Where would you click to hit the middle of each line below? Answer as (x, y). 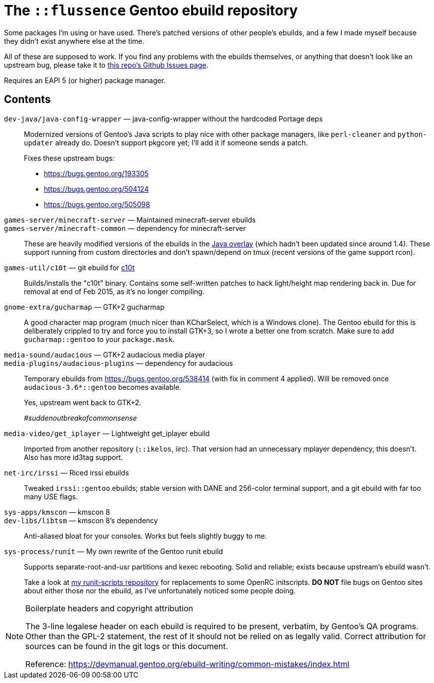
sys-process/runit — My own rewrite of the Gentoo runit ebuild (113, 551)
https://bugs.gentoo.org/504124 (96, 189)
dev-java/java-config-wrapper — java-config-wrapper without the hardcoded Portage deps (163, 118)
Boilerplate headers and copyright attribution (109, 608)
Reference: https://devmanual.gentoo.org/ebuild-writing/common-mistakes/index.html (187, 664)
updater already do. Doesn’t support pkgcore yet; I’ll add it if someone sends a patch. (166, 142)
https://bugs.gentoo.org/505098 (97, 204)
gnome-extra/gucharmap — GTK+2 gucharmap (84, 307)
